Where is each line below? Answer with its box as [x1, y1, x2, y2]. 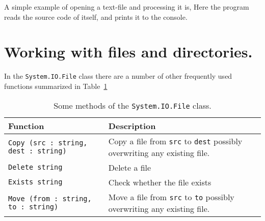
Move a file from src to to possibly [108, 191, 234, 203]
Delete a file [108, 161, 151, 173]
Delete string [8, 163, 63, 172]
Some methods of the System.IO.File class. [54, 99, 211, 111]
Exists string [8, 178, 63, 186]
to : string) [8, 202, 59, 211]
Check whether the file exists [108, 176, 211, 188]
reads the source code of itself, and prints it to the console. [4, 11, 188, 22]
